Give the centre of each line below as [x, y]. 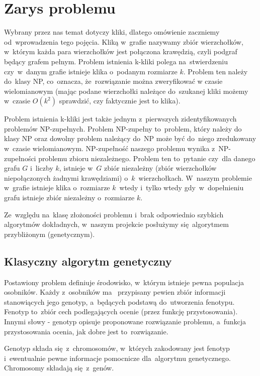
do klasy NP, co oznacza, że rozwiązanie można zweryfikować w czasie [113, 81]
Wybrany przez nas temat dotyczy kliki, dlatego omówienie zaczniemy [112, 32]
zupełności [20, 158]
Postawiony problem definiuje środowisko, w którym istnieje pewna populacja [124, 282]
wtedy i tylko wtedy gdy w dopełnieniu [182, 187]
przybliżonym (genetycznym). [50, 234]
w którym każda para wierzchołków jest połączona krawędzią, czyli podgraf [121, 51]
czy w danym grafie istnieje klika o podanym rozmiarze [91, 71]
